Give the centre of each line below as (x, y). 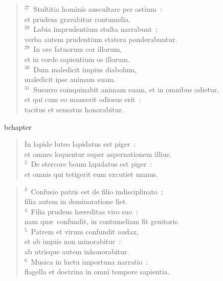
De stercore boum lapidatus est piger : (92, 164)
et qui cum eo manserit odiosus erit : (83, 99)
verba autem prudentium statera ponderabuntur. (101, 39)
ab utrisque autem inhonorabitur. (77, 252)
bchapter (18, 126)
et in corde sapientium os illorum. (77, 59)
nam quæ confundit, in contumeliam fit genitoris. (102, 221)
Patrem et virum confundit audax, (85, 231)
